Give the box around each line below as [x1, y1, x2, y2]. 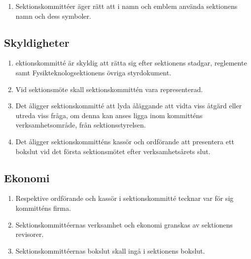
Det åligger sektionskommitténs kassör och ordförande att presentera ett [15, 136, 234, 146]
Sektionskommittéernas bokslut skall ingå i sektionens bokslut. [15, 245, 205, 256]
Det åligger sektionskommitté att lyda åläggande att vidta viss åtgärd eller [15, 100, 242, 111]
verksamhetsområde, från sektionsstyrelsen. [15, 120, 146, 130]
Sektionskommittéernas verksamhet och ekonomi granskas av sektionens [15, 219, 233, 229]
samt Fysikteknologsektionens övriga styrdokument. [15, 67, 172, 77]
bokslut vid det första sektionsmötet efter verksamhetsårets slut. [15, 146, 211, 156]
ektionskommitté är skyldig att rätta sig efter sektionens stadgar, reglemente [15, 58, 247, 68]
